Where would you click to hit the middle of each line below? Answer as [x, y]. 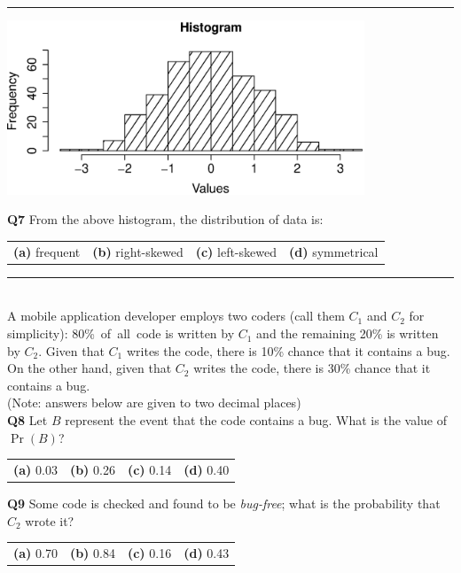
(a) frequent [47, 251]
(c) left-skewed [236, 251]
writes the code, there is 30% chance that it [312, 368]
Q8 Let [27, 420]
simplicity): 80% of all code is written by [121, 333]
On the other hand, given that [90, 368]
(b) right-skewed [138, 251]
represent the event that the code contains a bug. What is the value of [256, 420]
